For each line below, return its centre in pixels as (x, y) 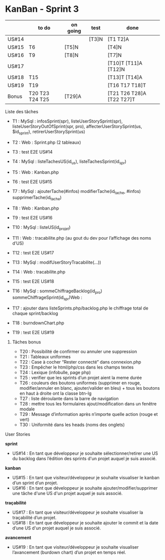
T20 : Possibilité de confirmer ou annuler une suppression (78, 351)
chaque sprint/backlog (35, 313)
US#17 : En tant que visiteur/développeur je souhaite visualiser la (78, 512)
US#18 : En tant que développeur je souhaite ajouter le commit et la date (85, 523)
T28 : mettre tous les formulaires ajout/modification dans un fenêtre (88, 404)
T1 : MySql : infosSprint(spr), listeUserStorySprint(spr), (67, 121)
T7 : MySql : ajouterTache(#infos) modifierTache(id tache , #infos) (76, 192)
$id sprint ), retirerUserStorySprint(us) (49, 132)
